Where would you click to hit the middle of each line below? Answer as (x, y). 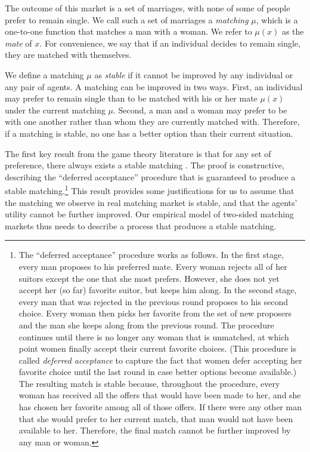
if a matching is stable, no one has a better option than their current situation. (149, 133)
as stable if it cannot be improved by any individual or (194, 74)
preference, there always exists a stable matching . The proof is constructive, (145, 165)
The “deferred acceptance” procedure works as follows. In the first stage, (151, 255)
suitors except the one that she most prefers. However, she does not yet (149, 278)
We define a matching (44, 74)
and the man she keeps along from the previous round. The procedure (146, 325)
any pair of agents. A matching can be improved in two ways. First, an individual (154, 86)
